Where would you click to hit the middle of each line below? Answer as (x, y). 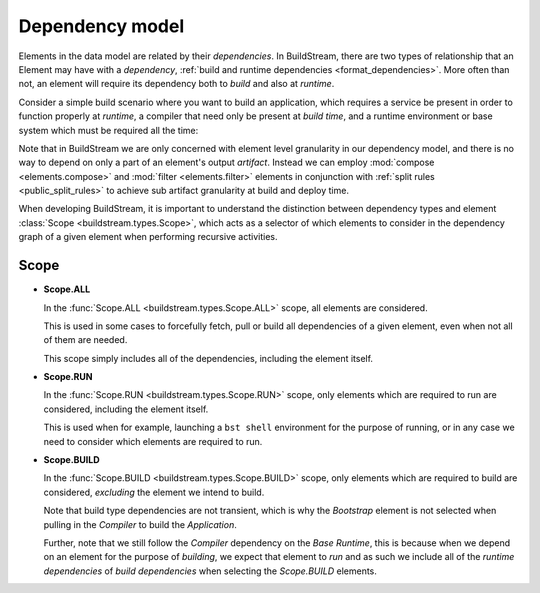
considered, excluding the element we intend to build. (154, 492)
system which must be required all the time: (108, 130)
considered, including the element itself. (126, 409)
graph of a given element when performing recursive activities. (148, 237)
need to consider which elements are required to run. (153, 441)
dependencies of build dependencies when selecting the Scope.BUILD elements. (210, 571)
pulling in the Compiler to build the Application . (140, 524)
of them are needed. (85, 340)
